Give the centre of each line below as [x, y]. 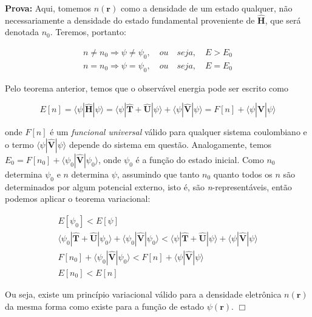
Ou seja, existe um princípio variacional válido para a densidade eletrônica [143, 294]
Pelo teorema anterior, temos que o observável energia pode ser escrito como [147, 88]
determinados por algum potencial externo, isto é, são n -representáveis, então [148, 186]
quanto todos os [243, 174]
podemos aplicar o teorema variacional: [78, 199]
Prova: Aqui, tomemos [48, 8]
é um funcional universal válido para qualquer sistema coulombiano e [178, 132]
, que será [283, 20]
